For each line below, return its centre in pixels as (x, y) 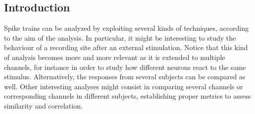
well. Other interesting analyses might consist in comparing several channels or (124, 86)
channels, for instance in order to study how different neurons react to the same (125, 67)
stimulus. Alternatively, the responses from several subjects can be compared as (125, 77)
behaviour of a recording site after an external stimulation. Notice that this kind (126, 47)
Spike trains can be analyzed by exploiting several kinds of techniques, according (126, 28)
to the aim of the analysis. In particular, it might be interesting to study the (120, 37)
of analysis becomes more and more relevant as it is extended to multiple (115, 57)
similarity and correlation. (43, 105)
